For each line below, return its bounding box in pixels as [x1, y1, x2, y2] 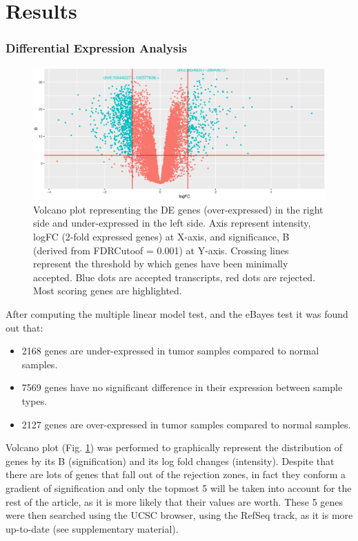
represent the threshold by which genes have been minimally [33, 256, 288, 271]
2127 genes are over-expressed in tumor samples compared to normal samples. [21, 417, 351, 431]
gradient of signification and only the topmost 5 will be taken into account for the [6, 480, 352, 495]
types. [21, 394, 48, 408]
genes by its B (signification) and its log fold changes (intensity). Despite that [6, 453, 335, 468]
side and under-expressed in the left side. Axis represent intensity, [33, 216, 311, 230]
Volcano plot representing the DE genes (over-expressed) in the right [33, 202, 324, 216]
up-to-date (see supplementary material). [6, 521, 179, 535]
